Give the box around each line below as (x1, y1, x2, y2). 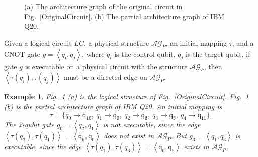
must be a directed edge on (63, 72, 147, 82)
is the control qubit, (114, 48, 176, 59)
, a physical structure (83, 37, 149, 48)
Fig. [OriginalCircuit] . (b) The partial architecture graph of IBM (24, 11, 225, 21)
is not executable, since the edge (103, 119, 201, 130)
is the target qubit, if (186, 48, 250, 59)
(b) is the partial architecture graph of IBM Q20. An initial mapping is (4, 101, 222, 111)
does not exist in (103, 130, 154, 141)
